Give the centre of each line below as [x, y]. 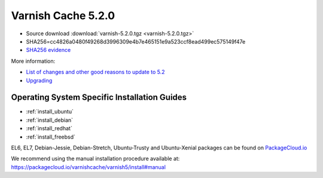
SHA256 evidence [48, 50]
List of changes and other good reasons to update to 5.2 [95, 72]
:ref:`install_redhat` [49, 128]
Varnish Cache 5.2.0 [63, 16]
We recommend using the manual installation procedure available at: [95, 159]
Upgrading [39, 80]
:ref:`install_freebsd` [51, 137]
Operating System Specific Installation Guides [99, 98]
